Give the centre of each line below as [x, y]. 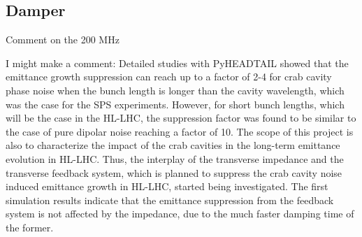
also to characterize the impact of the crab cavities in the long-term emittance [173, 145]
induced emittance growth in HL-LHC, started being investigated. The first [167, 186]
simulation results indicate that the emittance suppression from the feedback [170, 200]
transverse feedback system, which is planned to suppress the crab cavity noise [174, 172]
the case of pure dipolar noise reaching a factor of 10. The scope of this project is [180, 131]
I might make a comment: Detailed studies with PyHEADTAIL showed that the [177, 63]
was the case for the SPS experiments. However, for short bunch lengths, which [175, 104]
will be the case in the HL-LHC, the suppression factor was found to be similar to [181, 118]
